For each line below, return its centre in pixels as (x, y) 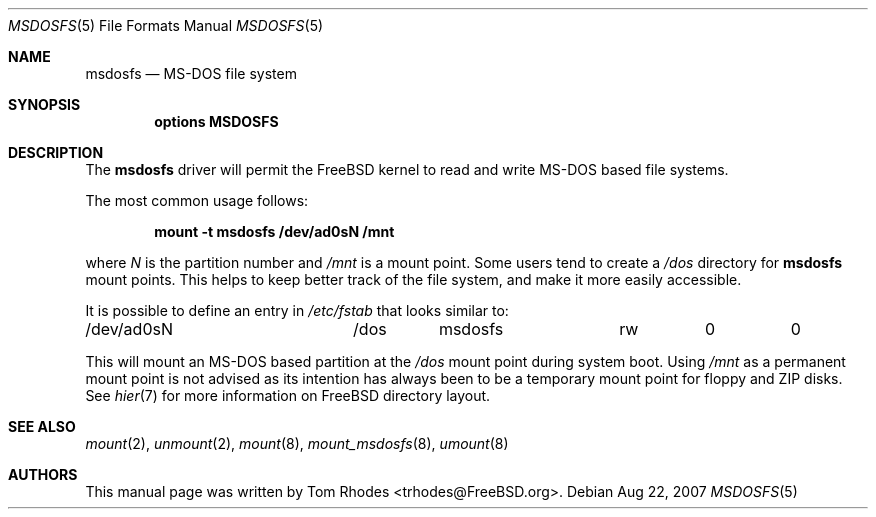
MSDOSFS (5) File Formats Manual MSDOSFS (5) (166, 25)
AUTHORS (43, 474)
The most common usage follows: (197, 200)
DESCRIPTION (56, 152)
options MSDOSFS (216, 121)
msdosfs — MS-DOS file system (191, 73)
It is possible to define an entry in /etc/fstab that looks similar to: (297, 310)
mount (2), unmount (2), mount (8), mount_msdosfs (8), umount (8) (297, 443)
